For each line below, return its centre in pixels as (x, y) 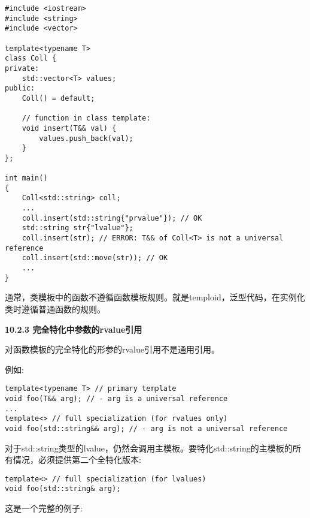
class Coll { (31, 58)
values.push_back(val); (86, 138)
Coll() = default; (58, 98)
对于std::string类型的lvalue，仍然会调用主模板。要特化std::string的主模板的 (149, 448)
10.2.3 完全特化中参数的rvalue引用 (74, 329)
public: (20, 88)
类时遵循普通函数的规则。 (55, 308)
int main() (26, 178)
